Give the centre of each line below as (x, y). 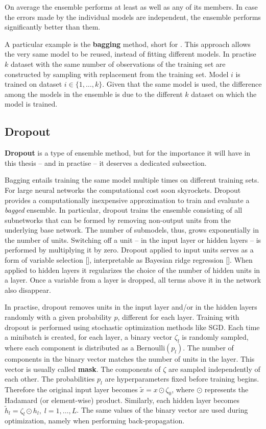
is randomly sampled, (215, 337)
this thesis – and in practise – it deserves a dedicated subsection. (106, 162)
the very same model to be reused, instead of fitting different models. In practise (130, 54)
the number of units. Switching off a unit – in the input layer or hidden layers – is (133, 239)
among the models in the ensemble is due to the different (94, 94)
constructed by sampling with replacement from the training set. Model (117, 74)
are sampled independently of (214, 369)
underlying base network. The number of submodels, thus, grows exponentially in (132, 230)
